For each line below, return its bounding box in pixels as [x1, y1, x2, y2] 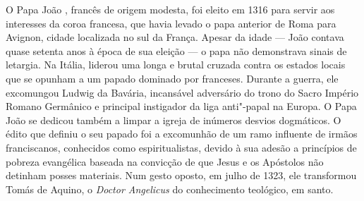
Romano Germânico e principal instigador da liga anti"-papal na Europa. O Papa [6, 99, 357, 114]
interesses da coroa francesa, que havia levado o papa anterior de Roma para [6, 16, 336, 30]
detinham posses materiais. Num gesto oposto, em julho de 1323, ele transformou [6, 168, 357, 183]
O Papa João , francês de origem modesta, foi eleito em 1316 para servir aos [6, 2, 335, 16]
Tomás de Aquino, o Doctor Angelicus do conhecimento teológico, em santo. [6, 181, 334, 196]
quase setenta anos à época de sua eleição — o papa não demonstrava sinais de [6, 43, 347, 58]
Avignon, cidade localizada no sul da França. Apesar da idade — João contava [6, 30, 344, 44]
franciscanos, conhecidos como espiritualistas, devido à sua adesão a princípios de [6, 140, 357, 154]
